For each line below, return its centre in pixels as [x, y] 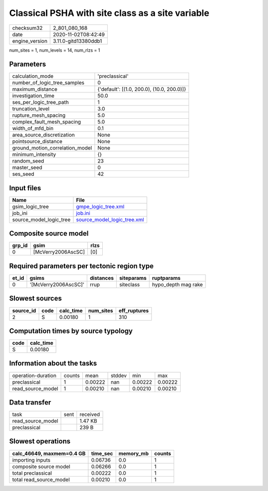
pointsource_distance [37, 142]
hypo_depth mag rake [177, 285]
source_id [24, 311]
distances [102, 278]
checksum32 [28, 28]
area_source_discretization [43, 135]
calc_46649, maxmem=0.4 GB [49, 453]
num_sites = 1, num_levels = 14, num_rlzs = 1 [55, 50]
